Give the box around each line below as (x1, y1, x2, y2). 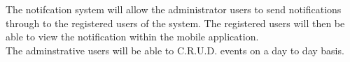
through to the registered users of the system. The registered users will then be (6, 15, 345, 30)
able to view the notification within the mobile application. (6, 29, 259, 44)
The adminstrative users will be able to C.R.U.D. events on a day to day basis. (6, 42, 344, 57)
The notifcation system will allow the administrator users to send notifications (6, 2, 342, 16)
